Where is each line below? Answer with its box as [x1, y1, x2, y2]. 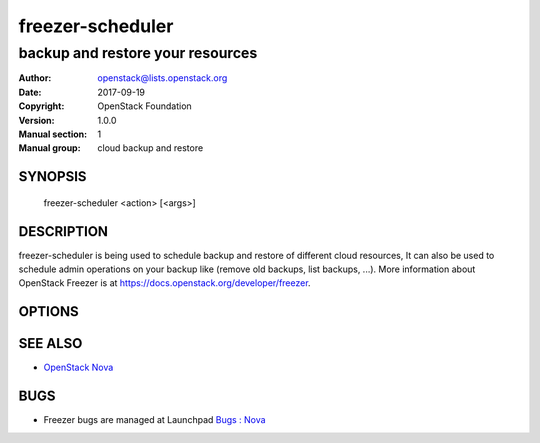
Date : [18, 86, 42, 98]
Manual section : [18, 128, 88, 140]
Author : [18, 72, 52, 84]
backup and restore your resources [18, 44, 258, 62]
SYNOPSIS [18, 168, 87, 185]
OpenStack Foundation [97, 100, 192, 112]
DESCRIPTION [18, 223, 109, 240]
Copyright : [18, 100, 65, 112]
